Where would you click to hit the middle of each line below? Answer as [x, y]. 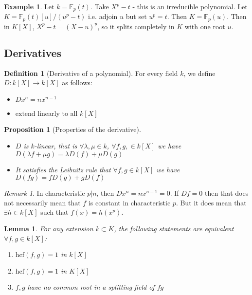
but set [136, 16]
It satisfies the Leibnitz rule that [63, 169]
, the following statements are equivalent [174, 229]
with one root [205, 26]
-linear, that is [56, 146]
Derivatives [33, 52]
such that [54, 212]
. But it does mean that [211, 202]
